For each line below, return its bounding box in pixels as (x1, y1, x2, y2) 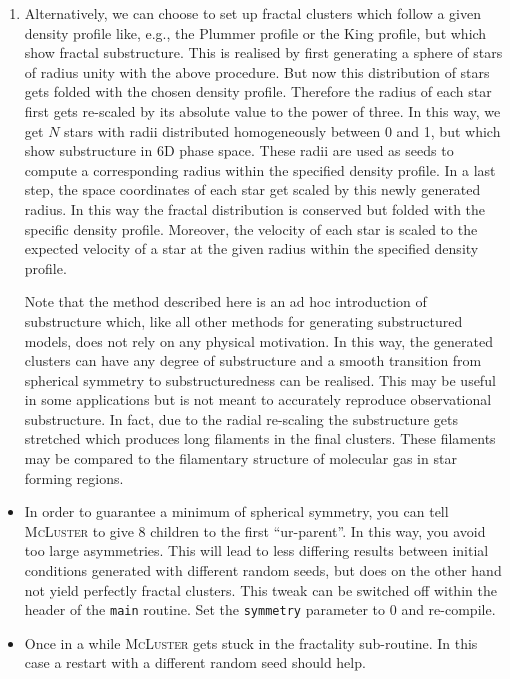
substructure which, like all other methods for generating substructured (24, 310, 463, 331)
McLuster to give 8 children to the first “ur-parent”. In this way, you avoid (24, 520, 486, 541)
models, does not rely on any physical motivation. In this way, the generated (24, 330, 494, 351)
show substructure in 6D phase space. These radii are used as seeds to (24, 140, 454, 161)
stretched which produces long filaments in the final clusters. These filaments (24, 428, 496, 449)
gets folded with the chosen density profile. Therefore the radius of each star (24, 81, 492, 102)
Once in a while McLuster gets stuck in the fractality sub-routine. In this (24, 632, 478, 653)
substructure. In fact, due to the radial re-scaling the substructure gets (24, 408, 458, 429)
